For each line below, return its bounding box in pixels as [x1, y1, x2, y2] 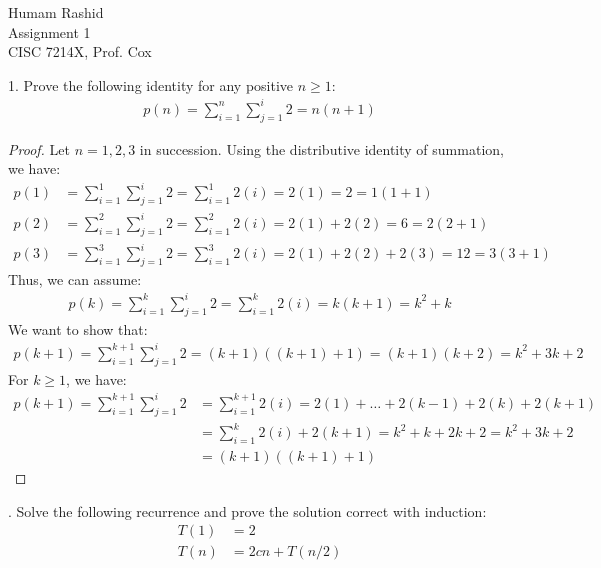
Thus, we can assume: [8, 268, 142, 289]
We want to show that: [8, 318, 148, 339]
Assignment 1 [8, 21, 91, 42]
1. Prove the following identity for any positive [8, 74, 294, 95]
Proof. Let [8, 138, 70, 159]
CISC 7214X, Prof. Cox [8, 41, 152, 62]
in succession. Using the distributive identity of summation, [139, 138, 504, 159]
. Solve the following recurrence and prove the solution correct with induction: [8, 500, 487, 521]
